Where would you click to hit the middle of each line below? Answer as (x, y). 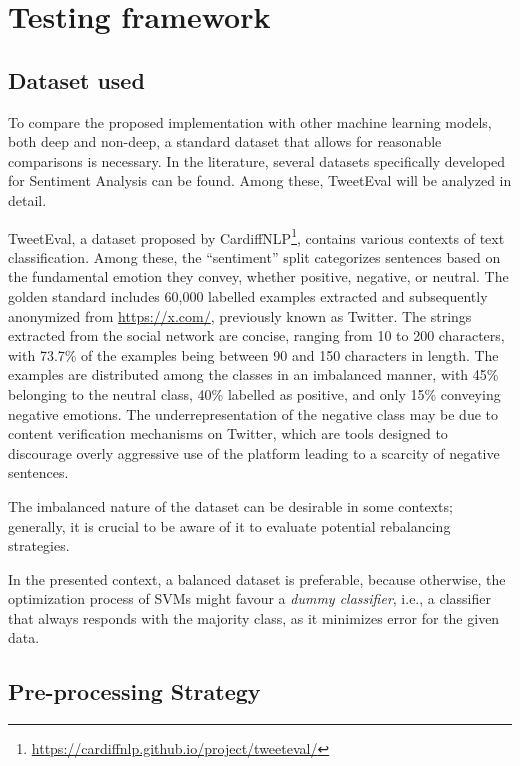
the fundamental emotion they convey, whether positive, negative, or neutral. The (258, 276)
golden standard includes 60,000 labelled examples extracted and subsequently (248, 295)
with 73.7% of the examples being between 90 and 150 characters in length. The (253, 354)
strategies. (39, 545)
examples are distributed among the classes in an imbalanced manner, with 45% (253, 374)
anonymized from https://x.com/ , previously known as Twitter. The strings (240, 315)
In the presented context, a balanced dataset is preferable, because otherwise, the (257, 578)
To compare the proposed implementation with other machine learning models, (250, 121)
